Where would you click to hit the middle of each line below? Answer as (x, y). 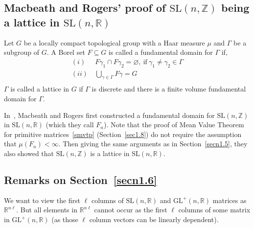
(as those (65, 219)
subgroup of (22, 52)
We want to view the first (42, 200)
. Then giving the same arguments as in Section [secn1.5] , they (153, 144)
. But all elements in (47, 210)
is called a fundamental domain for (161, 52)
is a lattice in (110, 153)
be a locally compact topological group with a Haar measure (114, 42)
